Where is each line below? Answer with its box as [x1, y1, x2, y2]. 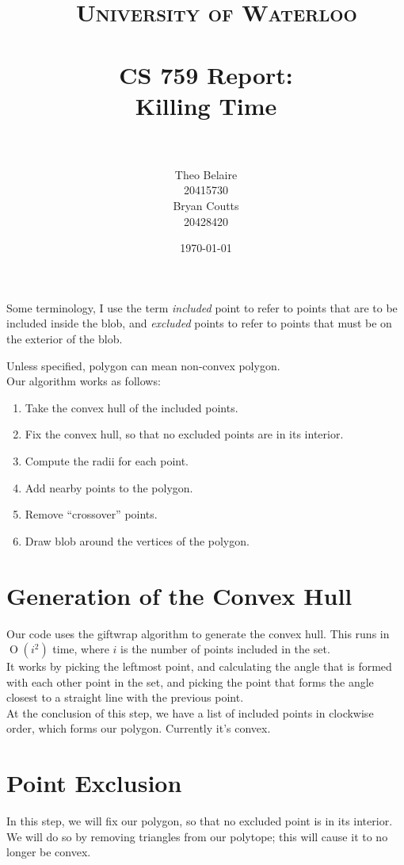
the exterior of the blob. [6, 331, 123, 347]
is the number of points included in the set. [120, 641, 330, 657]
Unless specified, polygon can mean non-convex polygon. [6, 357, 280, 373]
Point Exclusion [6, 767, 182, 799]
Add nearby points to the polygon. [25, 479, 193, 496]
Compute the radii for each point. [25, 453, 189, 469]
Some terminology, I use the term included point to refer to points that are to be [6, 299, 398, 316]
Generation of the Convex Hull [6, 579, 353, 611]
